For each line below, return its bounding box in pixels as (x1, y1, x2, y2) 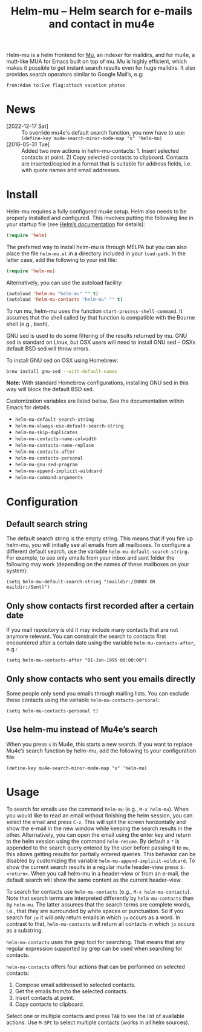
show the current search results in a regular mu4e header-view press (6, 863, 180, 871)
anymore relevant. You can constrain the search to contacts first (6, 632, 166, 640)
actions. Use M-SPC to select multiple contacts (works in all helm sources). (6, 1019, 190, 1026)
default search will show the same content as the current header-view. (6, 876, 183, 883)
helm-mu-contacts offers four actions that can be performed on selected (6, 963, 186, 970)
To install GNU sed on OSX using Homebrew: (6, 357, 119, 364)
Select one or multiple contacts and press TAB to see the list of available (6, 1012, 184, 1019)
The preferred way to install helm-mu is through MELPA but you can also (6, 243, 187, 250)
